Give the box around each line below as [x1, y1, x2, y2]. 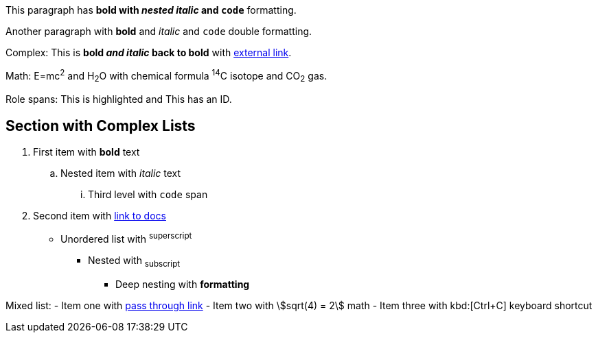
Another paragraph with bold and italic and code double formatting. [5, 25, 312, 37]
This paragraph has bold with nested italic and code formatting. [5, 4, 297, 16]
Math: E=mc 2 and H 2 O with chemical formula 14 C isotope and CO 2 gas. [5, 68, 327, 84]
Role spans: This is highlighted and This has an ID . [5, 93, 232, 106]
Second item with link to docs [33, 210, 166, 222]
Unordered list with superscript [60, 231, 192, 245]
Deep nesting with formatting [115, 278, 250, 290]
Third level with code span [88, 189, 208, 201]
